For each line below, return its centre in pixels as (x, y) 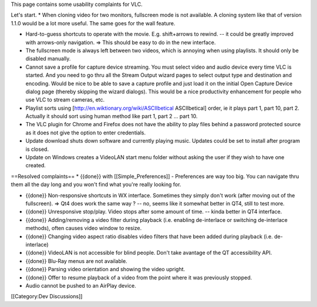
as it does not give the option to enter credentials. (86, 133)
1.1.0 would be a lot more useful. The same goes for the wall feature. (93, 23)
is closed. (37, 149)
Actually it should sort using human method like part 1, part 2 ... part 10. (112, 116)
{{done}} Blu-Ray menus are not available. (76, 261)
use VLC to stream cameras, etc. (65, 100)
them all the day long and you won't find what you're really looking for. (96, 184)
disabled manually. (48, 59)
